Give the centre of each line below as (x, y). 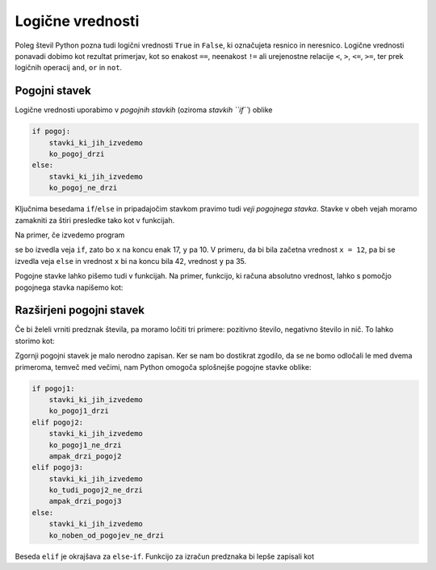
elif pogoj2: (58, 422)
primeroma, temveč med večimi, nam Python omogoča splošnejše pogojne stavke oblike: (163, 367)
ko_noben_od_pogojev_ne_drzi (107, 535)
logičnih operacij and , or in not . (69, 68)
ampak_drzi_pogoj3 (85, 501)
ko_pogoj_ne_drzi (83, 188)
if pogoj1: (53, 388)
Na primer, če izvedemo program (70, 235)
